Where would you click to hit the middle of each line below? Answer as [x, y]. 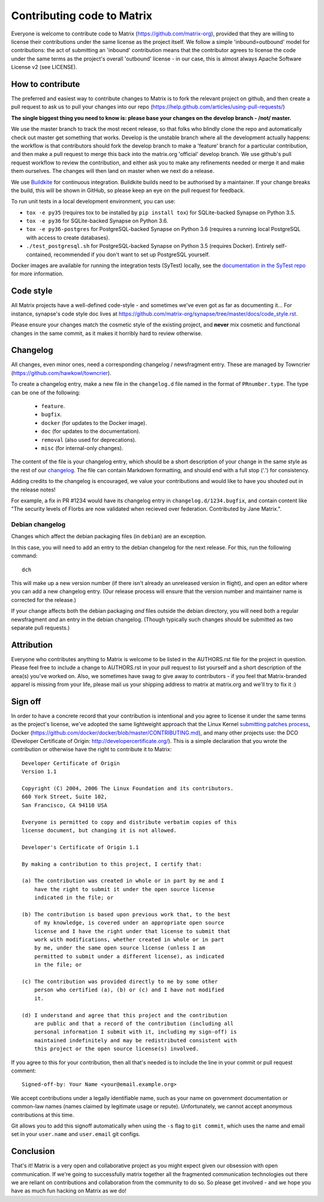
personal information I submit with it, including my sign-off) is [135, 1032]
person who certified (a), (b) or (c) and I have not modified [129, 990]
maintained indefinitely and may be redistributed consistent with [135, 1040]
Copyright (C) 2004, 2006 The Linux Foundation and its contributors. [128, 789]
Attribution [32, 645]
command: [24, 556]
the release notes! [33, 490]
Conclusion [33, 1151]
